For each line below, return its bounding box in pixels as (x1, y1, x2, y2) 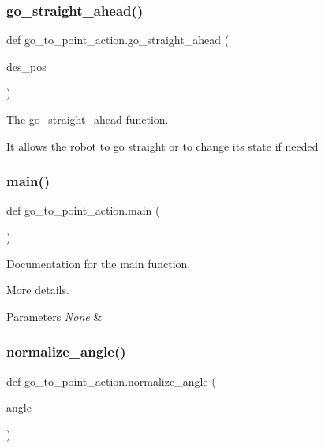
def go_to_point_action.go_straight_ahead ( (6, 32, 230, 48)
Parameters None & (6, 308, 103, 324)
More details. (6, 282, 69, 298)
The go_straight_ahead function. (6, 111, 169, 127)
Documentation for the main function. (6, 255, 191, 271)
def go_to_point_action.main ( (6, 202, 160, 218)
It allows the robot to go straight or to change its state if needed (6, 137, 319, 154)
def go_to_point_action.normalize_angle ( (6, 372, 216, 389)
